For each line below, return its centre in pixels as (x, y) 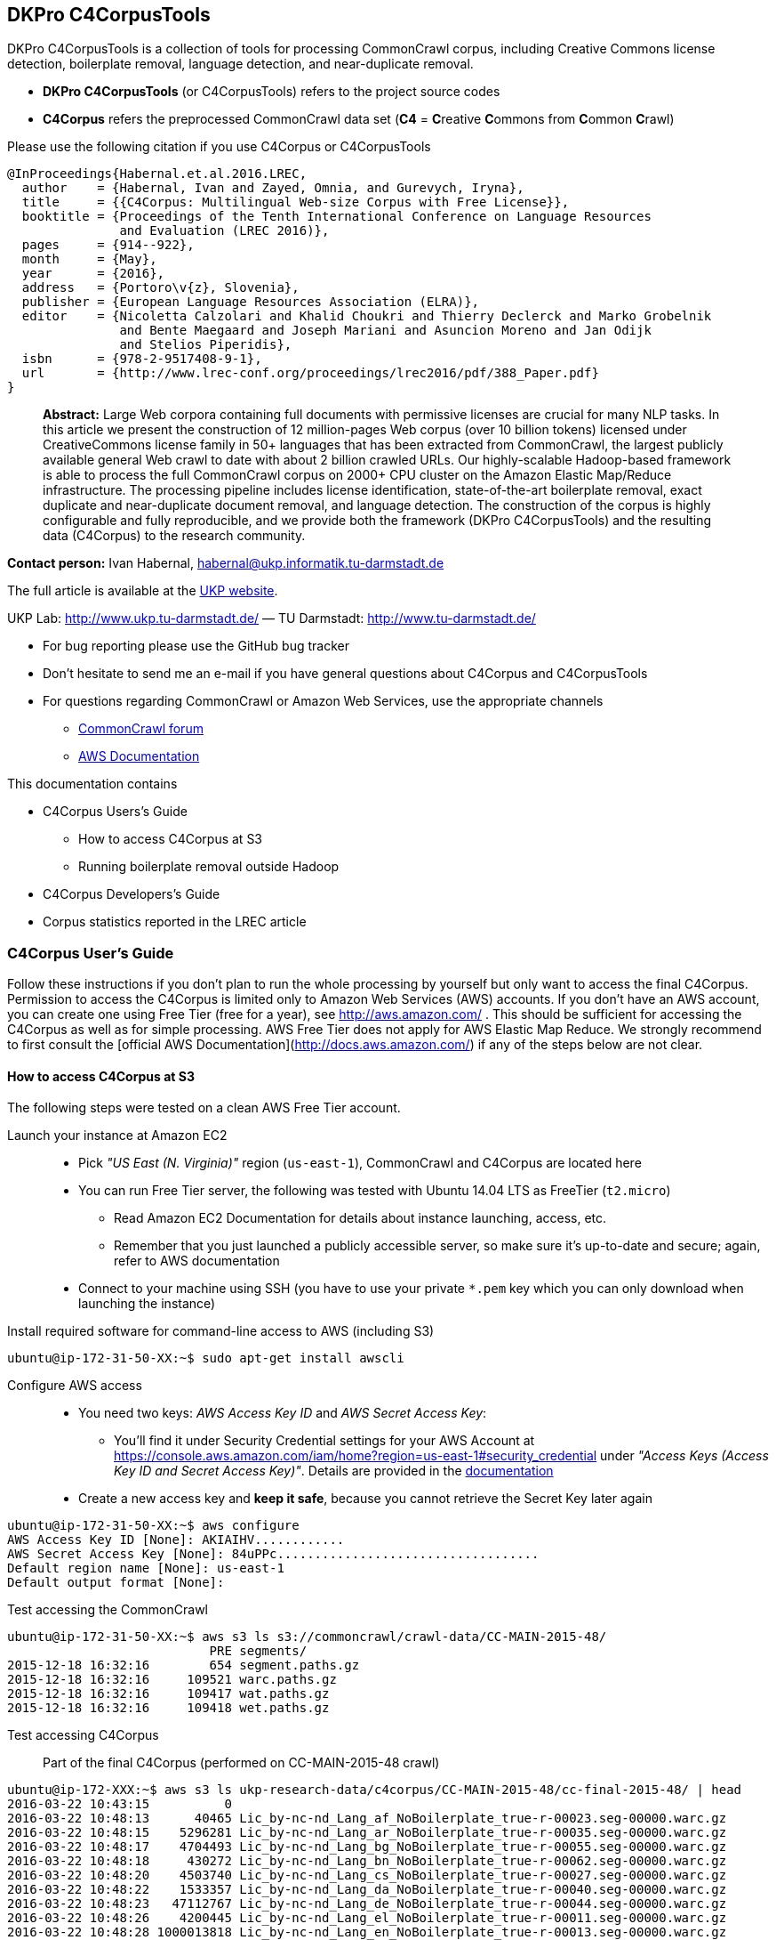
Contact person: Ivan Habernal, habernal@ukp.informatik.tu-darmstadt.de (226, 563)
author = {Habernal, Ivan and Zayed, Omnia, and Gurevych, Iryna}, (273, 188)
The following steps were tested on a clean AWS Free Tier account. (204, 1108)
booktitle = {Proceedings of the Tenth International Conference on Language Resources (336, 217)
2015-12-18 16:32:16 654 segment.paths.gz (184, 1665)
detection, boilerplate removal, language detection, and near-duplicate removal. (240, 64)
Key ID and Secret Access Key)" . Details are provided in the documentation (334, 1471)
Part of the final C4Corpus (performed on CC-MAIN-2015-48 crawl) (241, 1763)
